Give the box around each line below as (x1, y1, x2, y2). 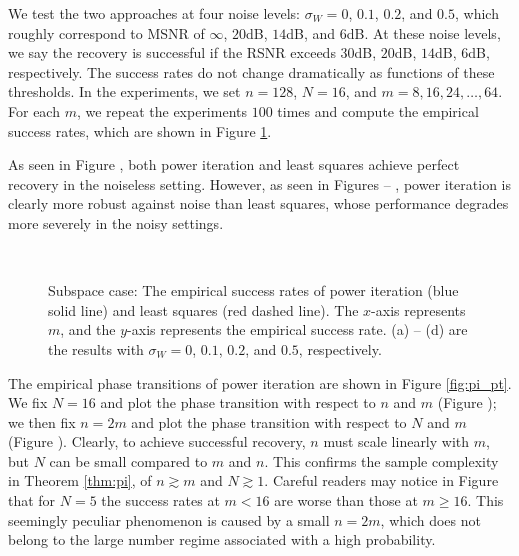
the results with (48, 338, 144, 359)
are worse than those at (274, 490, 418, 511)
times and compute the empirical (277, 100, 479, 121)
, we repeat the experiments (76, 100, 247, 121)
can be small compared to (49, 450, 208, 471)
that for (8, 490, 56, 511)
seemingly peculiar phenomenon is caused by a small (8, 509, 330, 530)
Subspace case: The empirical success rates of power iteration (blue (48, 280, 459, 301)
